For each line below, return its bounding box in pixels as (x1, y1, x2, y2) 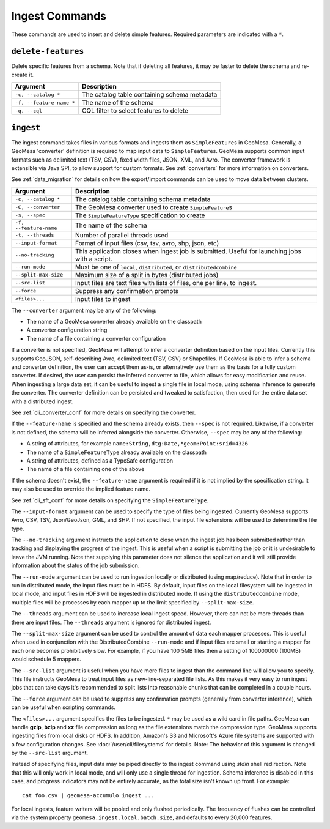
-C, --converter (15, 204, 61, 210)
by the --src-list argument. (11, 749, 89, 757)
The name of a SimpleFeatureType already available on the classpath (26, 448, 207, 456)
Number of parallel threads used (75, 231, 169, 239)
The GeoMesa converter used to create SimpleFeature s (75, 203, 232, 211)
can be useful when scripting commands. (11, 704, 116, 711)
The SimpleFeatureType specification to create (75, 211, 205, 220)
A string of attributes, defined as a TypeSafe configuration (26, 456, 174, 464)
